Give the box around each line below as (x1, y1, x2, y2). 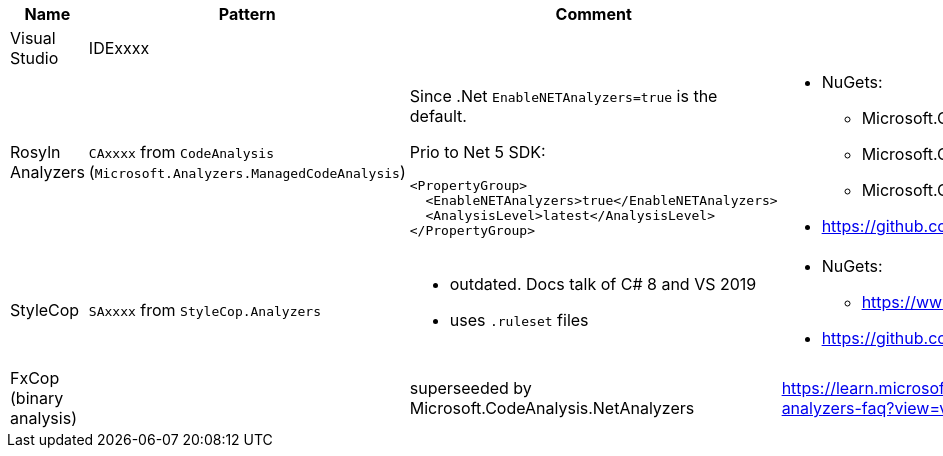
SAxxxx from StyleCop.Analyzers (88, 300, 321, 320)
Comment (555, 4, 632, 24)
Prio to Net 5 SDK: (409, 142, 546, 162)
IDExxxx (88, 38, 150, 58)
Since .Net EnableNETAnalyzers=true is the (409, 86, 718, 106)
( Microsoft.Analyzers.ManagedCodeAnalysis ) (88, 162, 406, 182)
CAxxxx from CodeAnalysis (88, 142, 275, 162)
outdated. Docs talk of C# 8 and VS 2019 (449, 274, 757, 294)
